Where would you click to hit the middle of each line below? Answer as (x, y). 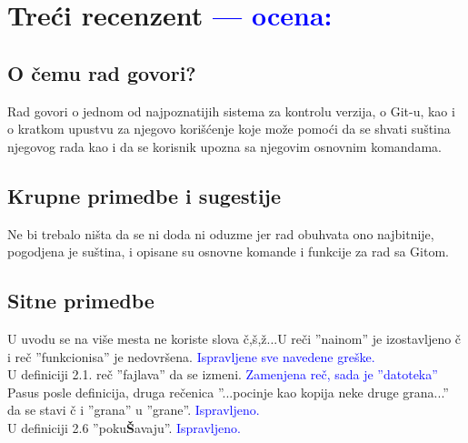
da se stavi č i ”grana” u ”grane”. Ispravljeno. (134, 410)
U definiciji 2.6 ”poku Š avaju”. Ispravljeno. (124, 427)
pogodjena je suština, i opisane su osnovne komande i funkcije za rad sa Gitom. (228, 252)
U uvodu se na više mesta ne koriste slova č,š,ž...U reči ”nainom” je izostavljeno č (234, 338)
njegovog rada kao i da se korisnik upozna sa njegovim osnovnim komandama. (224, 146)
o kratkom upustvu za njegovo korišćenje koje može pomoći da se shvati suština (229, 129)
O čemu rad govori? (102, 72)
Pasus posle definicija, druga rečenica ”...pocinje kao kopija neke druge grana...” (228, 392)
